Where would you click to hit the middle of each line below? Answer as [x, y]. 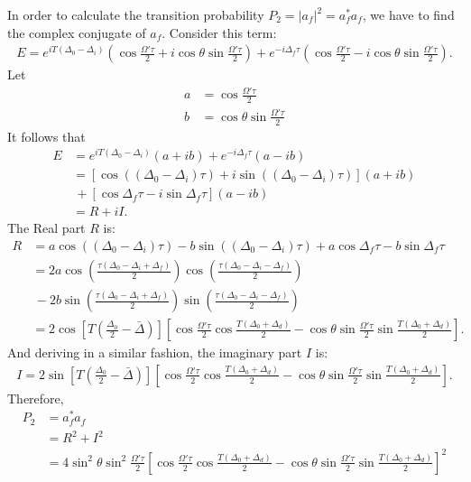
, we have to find [408, 14]
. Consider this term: [219, 32]
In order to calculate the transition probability [136, 14]
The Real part [46, 228]
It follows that [46, 136]
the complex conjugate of [77, 32]
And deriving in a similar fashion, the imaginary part [155, 352]
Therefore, [36, 398]
